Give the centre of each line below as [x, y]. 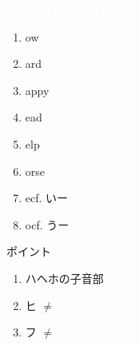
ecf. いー [47, 198]
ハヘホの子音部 [64, 278]
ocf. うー [47, 224]
